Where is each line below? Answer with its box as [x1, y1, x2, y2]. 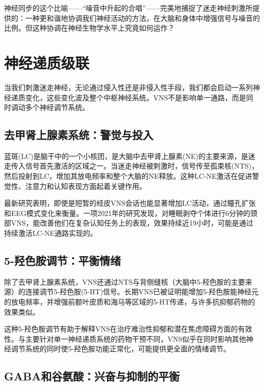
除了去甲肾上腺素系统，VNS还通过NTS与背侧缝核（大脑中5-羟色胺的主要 [4, 276, 245, 287]
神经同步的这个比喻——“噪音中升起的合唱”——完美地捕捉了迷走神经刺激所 [4, 3, 253, 13]
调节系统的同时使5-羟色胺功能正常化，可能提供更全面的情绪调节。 [11, 343, 230, 354]
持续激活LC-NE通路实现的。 [4, 228, 97, 238]
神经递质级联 [4, 52, 90, 73]
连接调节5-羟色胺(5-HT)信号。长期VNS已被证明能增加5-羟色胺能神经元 [25, 286, 259, 297]
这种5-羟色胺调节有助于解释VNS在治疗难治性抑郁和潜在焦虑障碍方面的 [4, 323, 238, 334]
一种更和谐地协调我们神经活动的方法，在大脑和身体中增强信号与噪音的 [25, 12, 260, 23]
